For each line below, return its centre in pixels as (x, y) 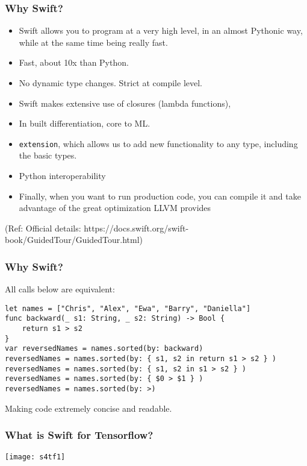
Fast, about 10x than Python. (74, 62)
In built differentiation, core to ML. (85, 123)
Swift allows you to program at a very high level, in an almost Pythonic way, (161, 30)
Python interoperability (62, 176)
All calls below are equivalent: (60, 289)
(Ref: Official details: (43, 228)
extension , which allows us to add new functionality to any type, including (158, 143)
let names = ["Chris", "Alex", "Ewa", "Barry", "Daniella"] (128, 308)
